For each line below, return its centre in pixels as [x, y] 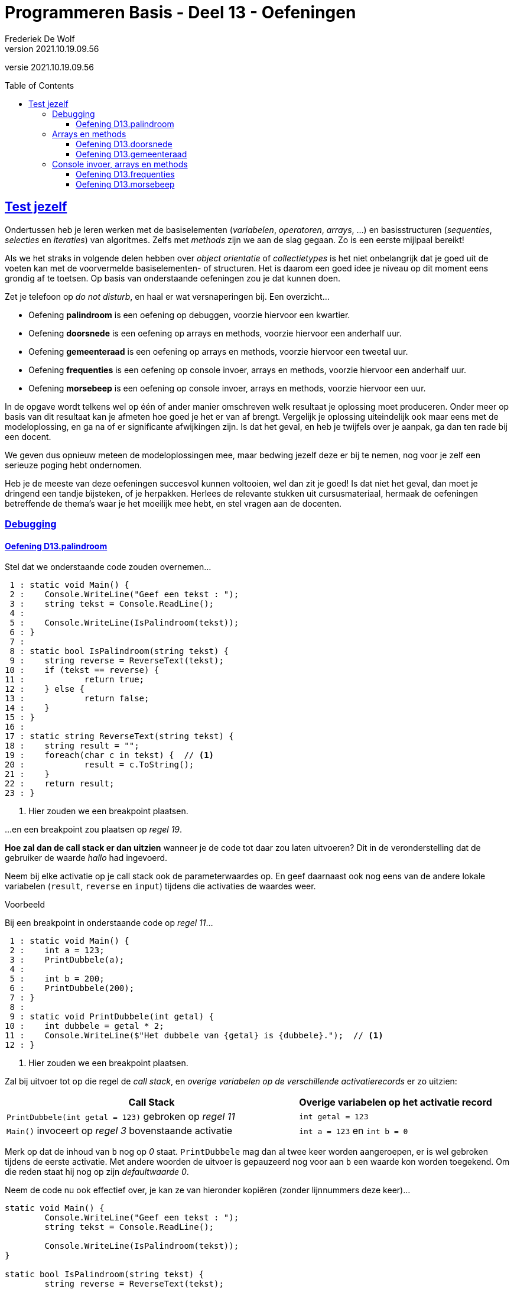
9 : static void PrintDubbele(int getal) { [112, 1017]
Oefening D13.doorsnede [124, 144]
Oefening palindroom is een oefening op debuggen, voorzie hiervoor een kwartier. [189, 315]
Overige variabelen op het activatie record [396, 1102]
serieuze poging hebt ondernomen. [73, 465]
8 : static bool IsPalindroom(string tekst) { [119, 651]
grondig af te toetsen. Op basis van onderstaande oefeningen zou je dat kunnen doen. [173, 278]
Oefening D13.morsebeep [125, 184]
